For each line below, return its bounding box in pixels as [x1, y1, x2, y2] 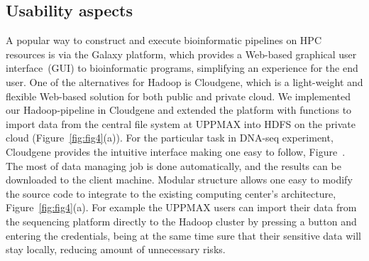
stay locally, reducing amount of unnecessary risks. [6, 242, 226, 257]
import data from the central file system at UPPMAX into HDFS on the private [6, 116, 356, 131]
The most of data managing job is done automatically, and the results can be [6, 158, 341, 173]
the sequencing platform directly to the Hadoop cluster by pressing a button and [6, 213, 357, 228]
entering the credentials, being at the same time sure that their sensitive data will [6, 228, 362, 243]
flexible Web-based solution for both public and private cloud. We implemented [6, 88, 351, 103]
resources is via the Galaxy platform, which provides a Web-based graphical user [6, 46, 357, 61]
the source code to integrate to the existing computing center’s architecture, [6, 186, 336, 201]
